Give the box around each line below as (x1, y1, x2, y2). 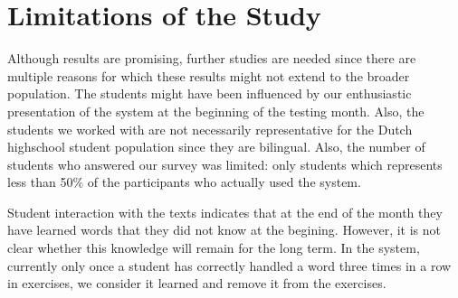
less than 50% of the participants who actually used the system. (7, 172, 361, 191)
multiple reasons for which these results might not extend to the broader (7, 66, 410, 85)
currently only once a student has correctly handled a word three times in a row (7, 256, 452, 275)
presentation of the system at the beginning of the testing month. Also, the (7, 101, 425, 120)
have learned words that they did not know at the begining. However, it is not (7, 220, 441, 239)
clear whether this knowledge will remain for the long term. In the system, (7, 238, 420, 257)
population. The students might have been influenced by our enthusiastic (7, 84, 412, 103)
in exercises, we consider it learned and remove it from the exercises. (7, 274, 386, 293)
